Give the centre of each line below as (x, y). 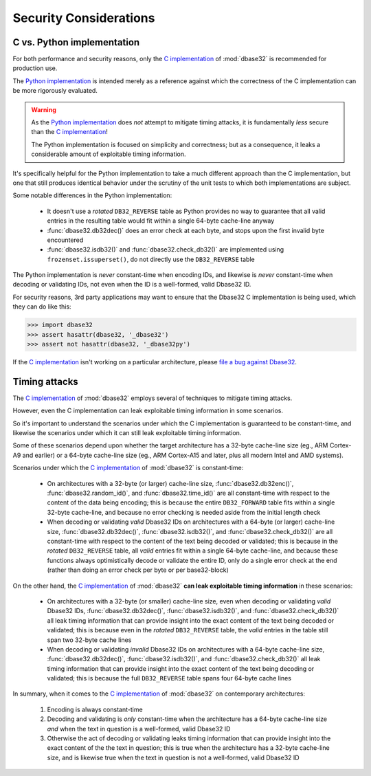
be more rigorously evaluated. (55, 91)
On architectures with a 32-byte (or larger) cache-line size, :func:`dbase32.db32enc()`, (170, 483)
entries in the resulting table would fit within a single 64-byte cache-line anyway (161, 221)
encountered (65, 240)
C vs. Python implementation (76, 42)
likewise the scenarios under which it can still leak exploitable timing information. (127, 433)
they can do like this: (42, 307)
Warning (44, 109)
